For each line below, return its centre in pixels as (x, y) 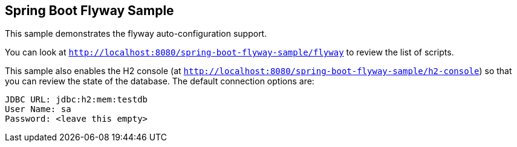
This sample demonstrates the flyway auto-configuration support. (136, 34)
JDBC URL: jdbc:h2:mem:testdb (76, 100)
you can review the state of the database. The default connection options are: (160, 81)
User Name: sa (38, 109)
